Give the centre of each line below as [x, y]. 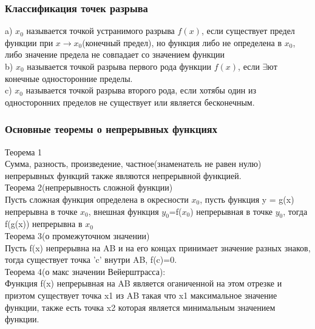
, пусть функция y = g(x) [247, 199]
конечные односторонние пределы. [69, 78]
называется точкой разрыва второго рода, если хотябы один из [141, 90]
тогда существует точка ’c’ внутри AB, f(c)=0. [91, 259]
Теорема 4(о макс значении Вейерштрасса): [85, 271]
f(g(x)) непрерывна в [44, 224]
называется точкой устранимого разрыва [100, 31]
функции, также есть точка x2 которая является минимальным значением [140, 307]
